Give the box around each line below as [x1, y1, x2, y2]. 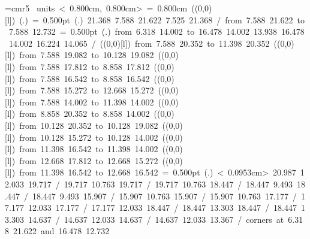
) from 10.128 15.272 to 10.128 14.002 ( [11, 131, 166, 143]
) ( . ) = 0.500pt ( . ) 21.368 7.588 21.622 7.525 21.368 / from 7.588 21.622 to [11, 13, 305, 26]
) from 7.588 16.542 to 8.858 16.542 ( [11, 72, 158, 84]
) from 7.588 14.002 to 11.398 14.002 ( [11, 95, 162, 108]
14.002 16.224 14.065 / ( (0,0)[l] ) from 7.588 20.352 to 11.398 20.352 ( [8, 37, 277, 49]
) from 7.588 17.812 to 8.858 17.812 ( [11, 60, 158, 72]
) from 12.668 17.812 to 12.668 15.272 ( [11, 154, 166, 167]
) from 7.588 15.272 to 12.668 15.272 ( [11, 84, 162, 96]
